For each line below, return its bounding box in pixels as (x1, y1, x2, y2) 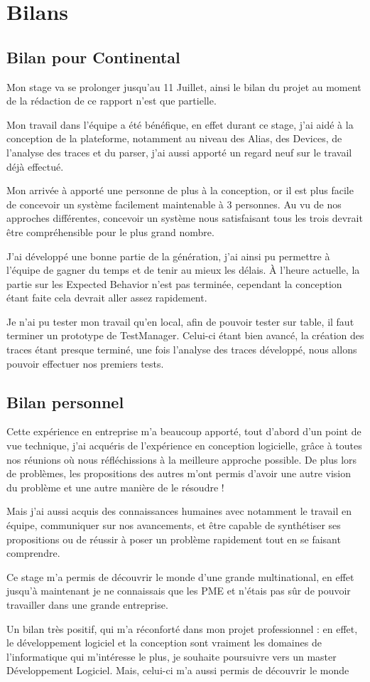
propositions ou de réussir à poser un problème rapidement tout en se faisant (6, 531, 341, 546)
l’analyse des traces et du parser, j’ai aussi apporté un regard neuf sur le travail (6, 144, 352, 159)
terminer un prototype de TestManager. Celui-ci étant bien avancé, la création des (6, 328, 364, 343)
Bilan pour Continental (6, 46, 180, 68)
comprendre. (6, 545, 60, 560)
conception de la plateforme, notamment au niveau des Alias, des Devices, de (6, 131, 342, 146)
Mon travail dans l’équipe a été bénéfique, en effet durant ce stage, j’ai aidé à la (6, 117, 354, 132)
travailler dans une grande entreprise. (6, 597, 168, 612)
